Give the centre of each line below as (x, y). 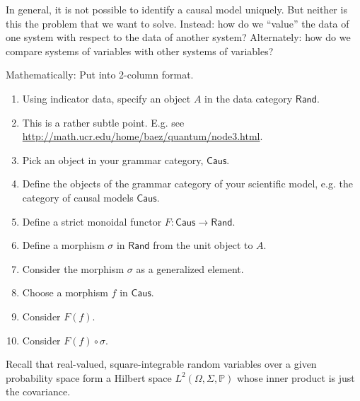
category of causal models (78, 197)
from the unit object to (203, 245)
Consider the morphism (73, 268)
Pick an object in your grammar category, (113, 159)
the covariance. (38, 391)
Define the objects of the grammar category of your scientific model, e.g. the (187, 184)
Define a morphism (63, 245)
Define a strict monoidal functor (92, 221)
